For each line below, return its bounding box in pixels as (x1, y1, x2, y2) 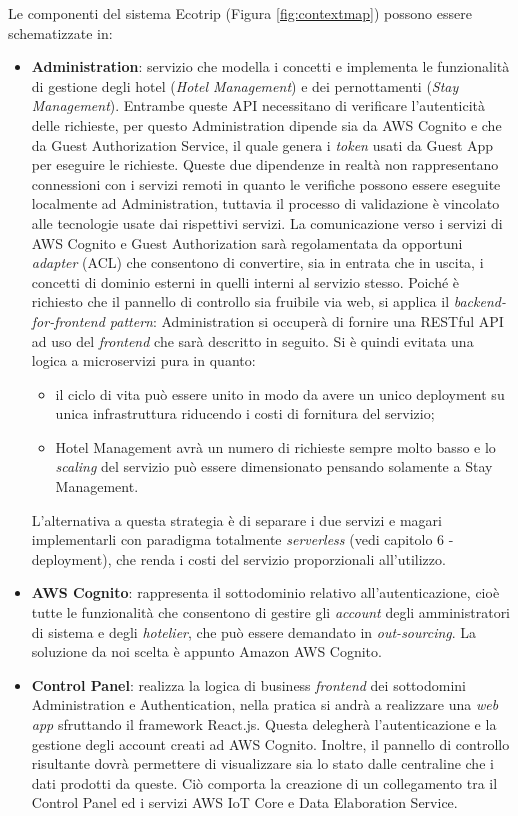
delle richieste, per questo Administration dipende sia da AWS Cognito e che (31, 114, 502, 135)
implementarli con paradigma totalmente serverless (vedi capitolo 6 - (31, 529, 454, 550)
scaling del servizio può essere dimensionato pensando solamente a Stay (55, 456, 493, 477)
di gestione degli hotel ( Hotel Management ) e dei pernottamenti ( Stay (31, 75, 459, 96)
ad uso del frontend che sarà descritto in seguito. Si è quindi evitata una (31, 330, 474, 351)
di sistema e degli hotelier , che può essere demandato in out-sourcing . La (31, 621, 477, 642)
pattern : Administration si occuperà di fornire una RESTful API (109, 310, 504, 331)
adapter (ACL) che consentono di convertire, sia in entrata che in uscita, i (31, 252, 484, 273)
